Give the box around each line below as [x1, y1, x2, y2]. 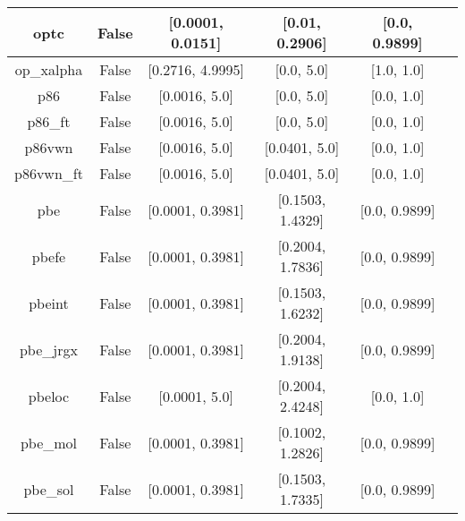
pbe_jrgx [19, 338, 78, 360]
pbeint [29, 292, 69, 313]
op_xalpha [14, 59, 83, 80]
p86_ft [27, 111, 71, 132]
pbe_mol [20, 431, 78, 453]
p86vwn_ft [14, 163, 83, 184]
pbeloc [28, 385, 70, 406]
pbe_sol [23, 478, 74, 500]
